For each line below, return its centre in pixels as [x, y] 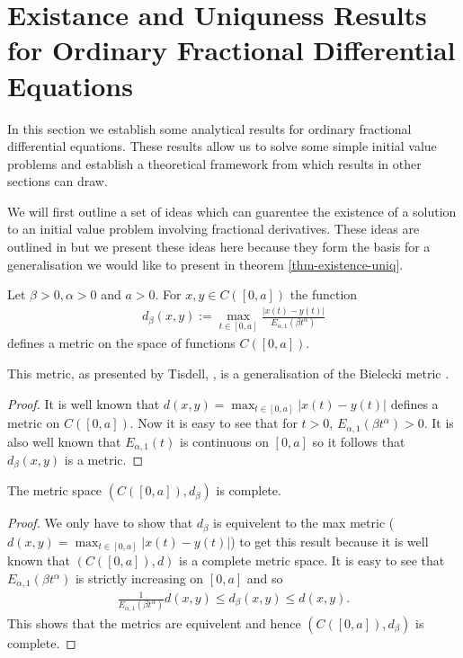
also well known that [64, 441]
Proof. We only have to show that [100, 523]
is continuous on [224, 441]
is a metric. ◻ [104, 460]
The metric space [55, 490]
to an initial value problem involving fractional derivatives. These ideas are [214, 229]
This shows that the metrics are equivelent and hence [154, 622]
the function [324, 294]
